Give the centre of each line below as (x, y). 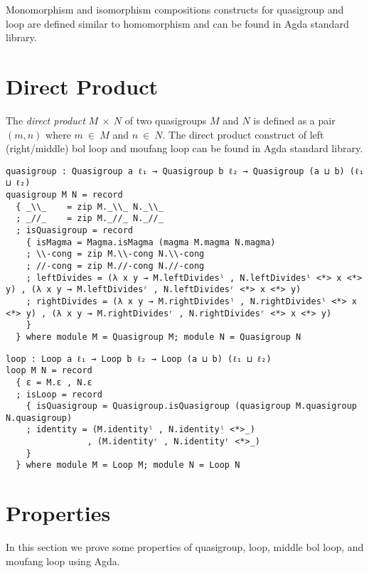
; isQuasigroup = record (74, 230)
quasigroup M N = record (64, 195)
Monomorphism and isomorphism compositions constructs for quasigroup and (175, 9)
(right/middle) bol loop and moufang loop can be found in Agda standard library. (184, 148)
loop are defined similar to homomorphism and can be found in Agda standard (177, 23)
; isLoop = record (59, 394)
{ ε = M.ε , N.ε (54, 382)
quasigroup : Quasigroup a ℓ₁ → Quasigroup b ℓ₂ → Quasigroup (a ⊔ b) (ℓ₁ (185, 171)
